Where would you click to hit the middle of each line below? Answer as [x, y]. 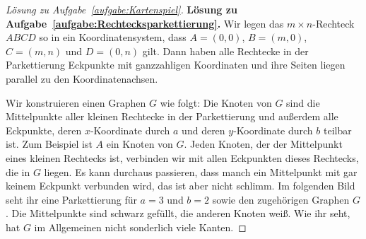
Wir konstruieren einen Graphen [76, 102]
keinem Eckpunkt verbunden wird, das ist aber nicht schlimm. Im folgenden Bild [181, 186]
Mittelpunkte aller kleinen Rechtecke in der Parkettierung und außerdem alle [172, 116]
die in [18, 171]
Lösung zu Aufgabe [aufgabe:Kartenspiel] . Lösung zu [122, 9]
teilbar [337, 130]
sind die [303, 102]
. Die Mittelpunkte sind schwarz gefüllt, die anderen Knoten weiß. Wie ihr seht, [178, 213]
